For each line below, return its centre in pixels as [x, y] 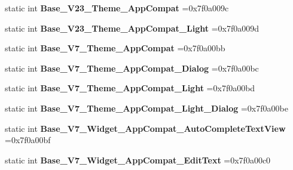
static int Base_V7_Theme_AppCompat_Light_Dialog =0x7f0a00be [146, 108]
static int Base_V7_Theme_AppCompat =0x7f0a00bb [115, 48]
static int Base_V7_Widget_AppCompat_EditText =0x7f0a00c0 [138, 160]
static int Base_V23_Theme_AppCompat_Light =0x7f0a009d [132, 28]
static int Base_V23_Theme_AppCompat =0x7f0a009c [117, 8]
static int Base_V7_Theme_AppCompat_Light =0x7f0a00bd [130, 88]
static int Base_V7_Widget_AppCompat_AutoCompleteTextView [145, 128]
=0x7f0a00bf [28, 140]
